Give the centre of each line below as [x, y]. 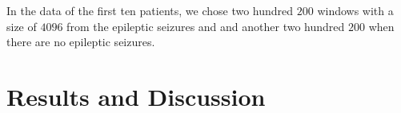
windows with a [355, 10]
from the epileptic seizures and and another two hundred [206, 26]
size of [22, 26]
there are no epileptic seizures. [81, 42]
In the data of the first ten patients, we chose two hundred [150, 10]
